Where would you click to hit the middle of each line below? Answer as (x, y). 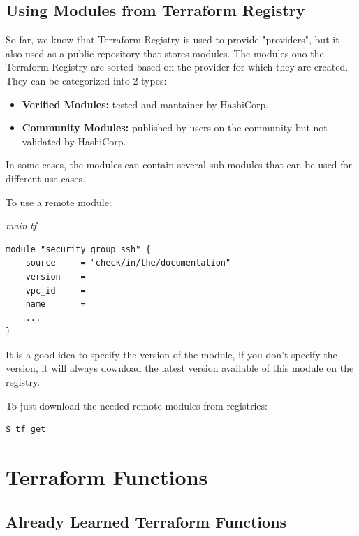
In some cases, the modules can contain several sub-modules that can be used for (179, 165)
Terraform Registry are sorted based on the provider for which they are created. (177, 67)
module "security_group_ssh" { (78, 249)
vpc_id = (56, 290)
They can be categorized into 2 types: (86, 80)
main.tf (21, 225)
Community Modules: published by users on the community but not (175, 128)
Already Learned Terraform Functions (146, 521)
